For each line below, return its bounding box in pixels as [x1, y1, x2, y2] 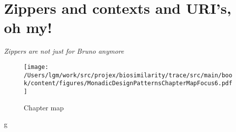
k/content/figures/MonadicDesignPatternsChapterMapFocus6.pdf [24, 80, 233, 87]
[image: [24, 63, 49, 70]
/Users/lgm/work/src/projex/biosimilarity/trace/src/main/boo [24, 71, 233, 79]
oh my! [4, 17, 52, 37]
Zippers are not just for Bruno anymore [4, 46, 124, 56]
